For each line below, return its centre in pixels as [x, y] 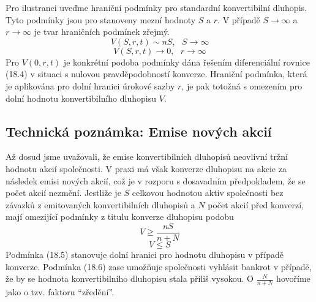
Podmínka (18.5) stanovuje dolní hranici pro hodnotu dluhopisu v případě [145, 254]
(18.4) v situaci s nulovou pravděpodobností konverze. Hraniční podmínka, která [156, 74]
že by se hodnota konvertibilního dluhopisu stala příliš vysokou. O [130, 278]
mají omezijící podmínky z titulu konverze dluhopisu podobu [120, 217]
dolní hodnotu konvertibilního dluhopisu [81, 98]
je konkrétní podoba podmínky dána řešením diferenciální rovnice [186, 62]
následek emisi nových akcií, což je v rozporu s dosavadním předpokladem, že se [156, 180]
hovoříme [293, 278]
